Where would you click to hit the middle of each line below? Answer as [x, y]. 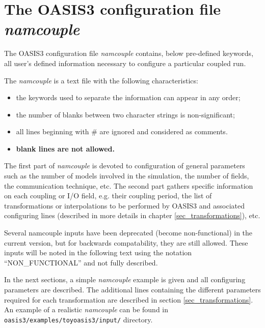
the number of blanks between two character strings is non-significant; [125, 114]
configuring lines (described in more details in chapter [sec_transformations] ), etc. [132, 215]
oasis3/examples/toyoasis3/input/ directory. [78, 319]
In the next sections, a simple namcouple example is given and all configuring [125, 279]
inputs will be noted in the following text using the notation [98, 252]
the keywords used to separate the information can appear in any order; [128, 97]
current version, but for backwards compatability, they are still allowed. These [126, 242]
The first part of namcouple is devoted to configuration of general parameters [125, 166]
